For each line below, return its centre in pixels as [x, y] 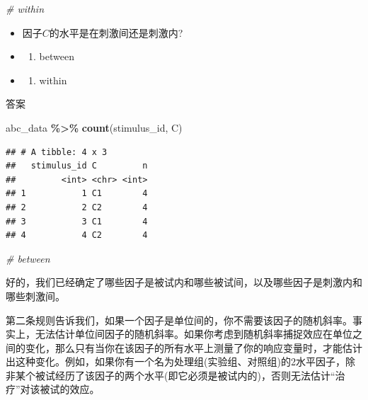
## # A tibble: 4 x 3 [57, 152]
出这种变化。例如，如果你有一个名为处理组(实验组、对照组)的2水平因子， [176, 361]
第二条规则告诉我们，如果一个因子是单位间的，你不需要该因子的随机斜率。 [179, 320]
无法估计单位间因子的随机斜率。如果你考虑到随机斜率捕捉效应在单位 [194, 334]
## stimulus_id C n [77, 166]
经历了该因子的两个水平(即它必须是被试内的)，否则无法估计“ [195, 375]
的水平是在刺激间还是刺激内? [116, 32]
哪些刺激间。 [35, 296]
